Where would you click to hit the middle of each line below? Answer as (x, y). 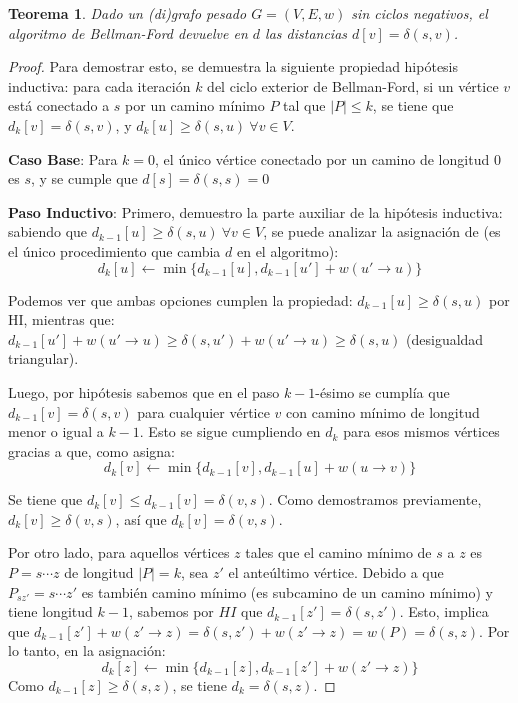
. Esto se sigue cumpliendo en (230, 431)
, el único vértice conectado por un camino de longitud (322, 158)
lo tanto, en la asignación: (87, 650)
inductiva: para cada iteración (99, 85)
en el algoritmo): (287, 250)
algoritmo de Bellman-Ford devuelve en (128, 32)
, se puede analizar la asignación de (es (382, 231)
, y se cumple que (84, 178)
